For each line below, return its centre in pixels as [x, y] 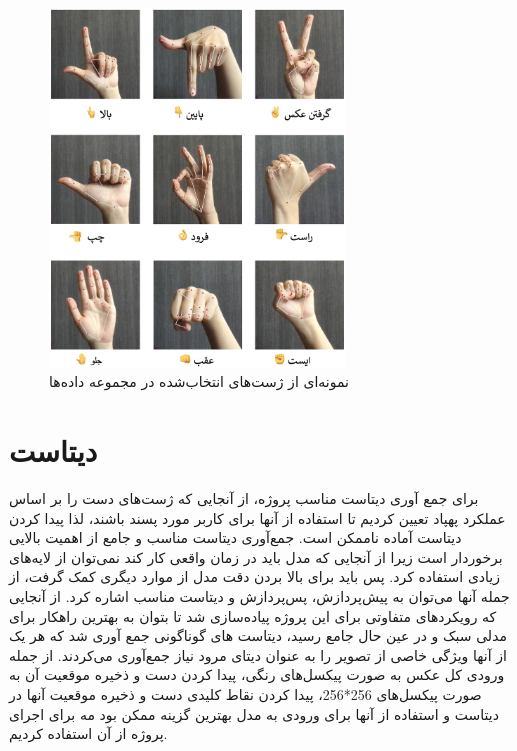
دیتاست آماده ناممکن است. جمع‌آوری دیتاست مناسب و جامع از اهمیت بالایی [235, 537]
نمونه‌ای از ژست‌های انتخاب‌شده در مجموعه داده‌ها [199, 381]
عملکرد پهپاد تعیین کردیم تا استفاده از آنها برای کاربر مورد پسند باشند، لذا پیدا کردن [257, 517]
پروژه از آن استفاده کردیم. [88, 733]
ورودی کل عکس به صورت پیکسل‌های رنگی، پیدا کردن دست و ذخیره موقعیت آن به [257, 674]
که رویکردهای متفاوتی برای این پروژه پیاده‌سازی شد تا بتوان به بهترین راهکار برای [253, 615]
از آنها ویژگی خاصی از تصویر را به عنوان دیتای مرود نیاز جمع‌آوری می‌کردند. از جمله [258, 654]
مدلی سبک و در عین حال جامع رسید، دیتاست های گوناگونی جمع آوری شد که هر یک [258, 635]
